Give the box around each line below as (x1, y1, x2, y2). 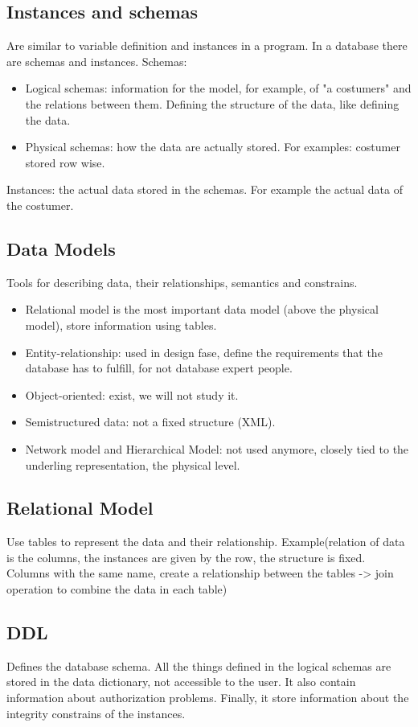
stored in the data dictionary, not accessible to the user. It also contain (6, 673, 356, 690)
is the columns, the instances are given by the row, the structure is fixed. (6, 548, 366, 565)
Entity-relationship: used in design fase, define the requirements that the (25, 343, 383, 360)
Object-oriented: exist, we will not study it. (25, 386, 239, 403)
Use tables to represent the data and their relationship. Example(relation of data (6, 533, 405, 550)
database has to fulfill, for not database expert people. (25, 359, 293, 376)
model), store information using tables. (25, 316, 217, 333)
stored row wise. (25, 154, 105, 170)
